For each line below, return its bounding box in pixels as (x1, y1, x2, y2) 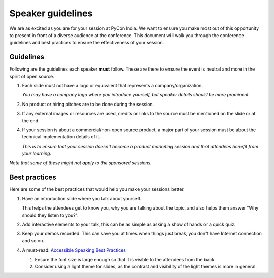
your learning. (22, 150, 52, 157)
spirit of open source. (9, 73, 54, 79)
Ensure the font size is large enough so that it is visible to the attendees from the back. (35, 256, 216, 262)
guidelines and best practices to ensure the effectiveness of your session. (9, 40, 164, 46)
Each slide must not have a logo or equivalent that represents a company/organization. (22, 83, 203, 89)
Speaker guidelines (9, 8, 93, 19)
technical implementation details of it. (22, 134, 101, 140)
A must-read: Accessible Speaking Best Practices (22, 247, 126, 253)
